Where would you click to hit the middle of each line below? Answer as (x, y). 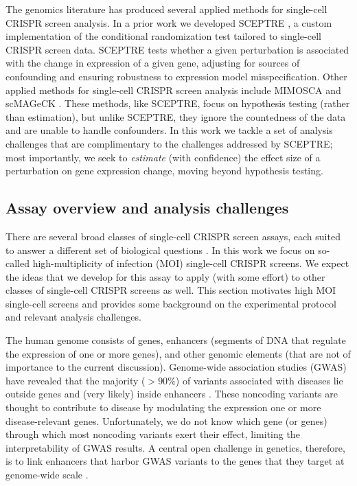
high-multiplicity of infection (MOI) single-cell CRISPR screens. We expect (191, 263)
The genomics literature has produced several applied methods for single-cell (166, 9)
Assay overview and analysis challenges (147, 208)
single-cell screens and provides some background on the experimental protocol (171, 303)
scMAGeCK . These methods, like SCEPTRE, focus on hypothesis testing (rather (178, 103)
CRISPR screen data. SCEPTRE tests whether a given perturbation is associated (177, 49)
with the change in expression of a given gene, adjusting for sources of (153, 63)
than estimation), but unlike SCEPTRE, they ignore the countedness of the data (176, 116)
